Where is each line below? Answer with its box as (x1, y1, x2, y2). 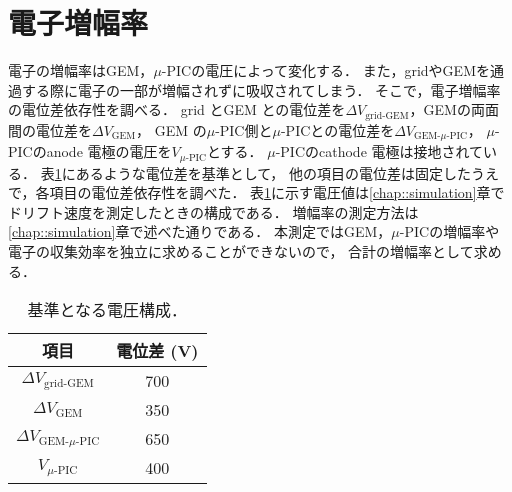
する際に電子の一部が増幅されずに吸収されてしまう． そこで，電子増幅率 (21, 79, 501, 100)
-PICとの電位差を (280, 119, 395, 140)
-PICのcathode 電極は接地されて (275, 141, 484, 162)
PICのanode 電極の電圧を (8, 141, 172, 162)
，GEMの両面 (409, 99, 499, 120)
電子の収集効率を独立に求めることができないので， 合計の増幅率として (8, 241, 474, 262)
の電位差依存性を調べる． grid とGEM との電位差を (8, 99, 346, 120)
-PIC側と (215, 119, 273, 140)
